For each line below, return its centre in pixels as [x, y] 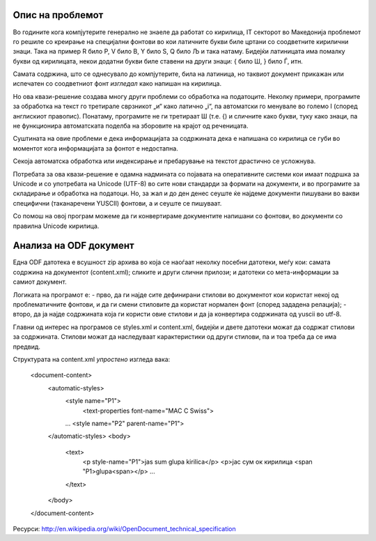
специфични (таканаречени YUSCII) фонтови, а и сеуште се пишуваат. [117, 203]
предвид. [27, 346]
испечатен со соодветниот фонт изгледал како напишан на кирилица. [117, 84]
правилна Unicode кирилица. [56, 226]
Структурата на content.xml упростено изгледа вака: [92, 359]
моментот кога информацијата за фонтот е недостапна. [96, 148]
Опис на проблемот [58, 15]
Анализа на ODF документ [74, 246]
